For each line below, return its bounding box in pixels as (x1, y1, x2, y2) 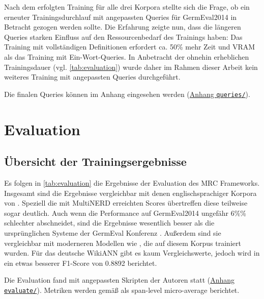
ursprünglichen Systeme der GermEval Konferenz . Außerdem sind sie (4, 227, 221, 238)
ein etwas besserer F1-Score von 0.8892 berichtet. (4, 257, 157, 268)
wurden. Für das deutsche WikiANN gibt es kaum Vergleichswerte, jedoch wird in (4, 247, 260, 258)
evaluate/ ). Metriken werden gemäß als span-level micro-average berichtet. (4, 284, 240, 295)
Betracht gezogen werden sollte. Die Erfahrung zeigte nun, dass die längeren (4, 21, 241, 32)
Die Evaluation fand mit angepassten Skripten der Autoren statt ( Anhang (4, 275, 235, 285)
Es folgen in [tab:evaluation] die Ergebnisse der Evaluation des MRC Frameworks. (4, 177, 260, 188)
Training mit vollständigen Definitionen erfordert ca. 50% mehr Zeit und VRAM (4, 41, 255, 52)
